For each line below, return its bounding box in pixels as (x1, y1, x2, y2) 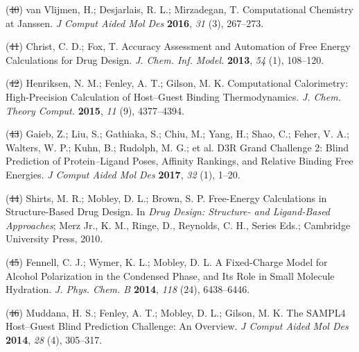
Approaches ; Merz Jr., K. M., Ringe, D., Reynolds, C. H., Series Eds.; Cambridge (6, 217, 351, 232)
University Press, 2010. (6, 231, 103, 246)
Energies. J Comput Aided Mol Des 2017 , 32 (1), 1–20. (6, 167, 240, 181)
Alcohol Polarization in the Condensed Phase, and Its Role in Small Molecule (6, 268, 335, 283)
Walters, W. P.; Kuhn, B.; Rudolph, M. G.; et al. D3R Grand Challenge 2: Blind (6, 140, 349, 154)
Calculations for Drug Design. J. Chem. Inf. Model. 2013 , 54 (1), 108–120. (6, 52, 324, 67)
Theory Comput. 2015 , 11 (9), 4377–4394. (6, 103, 184, 117)
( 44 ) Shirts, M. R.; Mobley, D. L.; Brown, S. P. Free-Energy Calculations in (6, 190, 327, 205)
